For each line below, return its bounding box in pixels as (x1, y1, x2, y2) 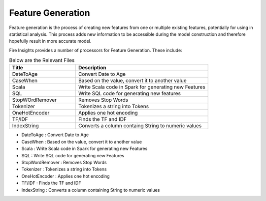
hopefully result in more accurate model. (9, 38, 92, 44)
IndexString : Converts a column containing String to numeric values (21, 187, 160, 193)
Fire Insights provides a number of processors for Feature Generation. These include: (9, 47, 182, 53)
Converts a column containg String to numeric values (78, 122, 202, 129)
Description (78, 64, 107, 71)
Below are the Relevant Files (9, 57, 75, 64)
